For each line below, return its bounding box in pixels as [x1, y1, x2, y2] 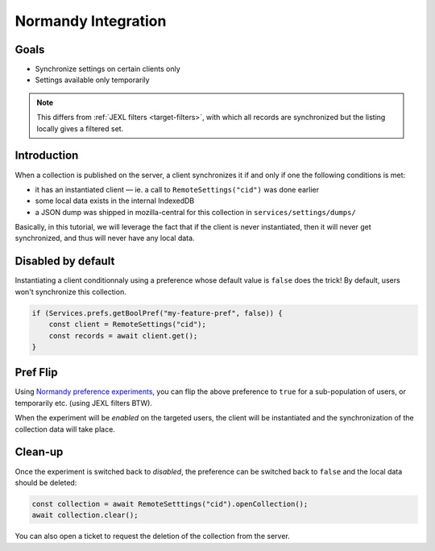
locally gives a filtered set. [36, 123, 124, 133]
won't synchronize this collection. [14, 287, 126, 296]
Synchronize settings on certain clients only [35, 64, 180, 74]
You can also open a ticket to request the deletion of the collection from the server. [14, 532, 290, 541]
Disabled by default [14, 255, 115, 268]
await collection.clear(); [31, 511, 139, 520]
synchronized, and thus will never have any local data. [14, 234, 195, 243]
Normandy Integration [14, 12, 167, 30]
